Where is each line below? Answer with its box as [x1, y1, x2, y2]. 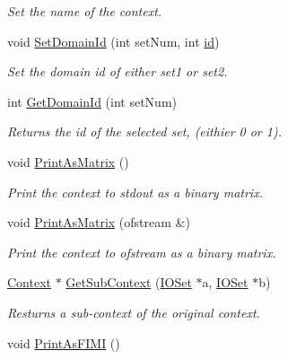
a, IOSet [202, 273, 249, 292]
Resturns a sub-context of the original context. [7, 302, 260, 321]
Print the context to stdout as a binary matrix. [7, 182, 263, 201]
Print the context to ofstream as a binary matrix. [7, 242, 276, 261]
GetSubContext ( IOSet [65, 273, 192, 292]
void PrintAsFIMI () [7, 333, 120, 352]
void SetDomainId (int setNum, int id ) [7, 31, 220, 50]
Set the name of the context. [7, 2, 162, 20]
